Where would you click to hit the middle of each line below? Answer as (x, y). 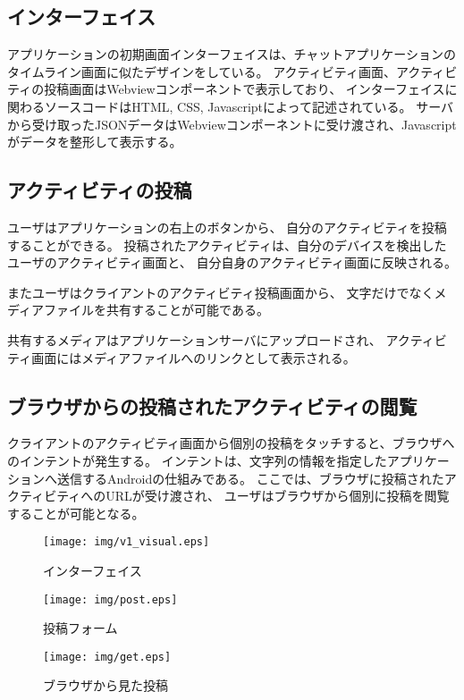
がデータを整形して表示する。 (95, 142)
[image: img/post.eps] (110, 599)
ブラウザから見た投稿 (105, 685)
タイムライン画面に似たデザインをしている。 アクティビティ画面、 (202, 71)
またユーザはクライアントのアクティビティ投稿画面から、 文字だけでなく (221, 292)
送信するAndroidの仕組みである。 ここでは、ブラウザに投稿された (250, 478)
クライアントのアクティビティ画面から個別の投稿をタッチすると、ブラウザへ (231, 443)
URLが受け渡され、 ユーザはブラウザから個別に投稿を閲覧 (278, 496)
